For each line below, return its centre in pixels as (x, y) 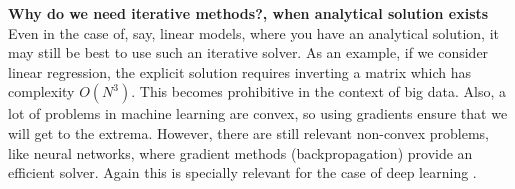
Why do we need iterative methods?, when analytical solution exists (248, 13)
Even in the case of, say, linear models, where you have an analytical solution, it (253, 32)
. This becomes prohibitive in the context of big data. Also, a (319, 91)
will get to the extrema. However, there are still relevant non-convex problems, (248, 132)
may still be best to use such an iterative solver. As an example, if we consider (248, 52)
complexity (41, 91)
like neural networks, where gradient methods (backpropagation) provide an (240, 152)
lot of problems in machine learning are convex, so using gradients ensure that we (258, 113)
